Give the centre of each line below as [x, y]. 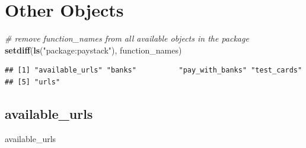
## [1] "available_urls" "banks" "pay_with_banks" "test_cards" [154, 70]
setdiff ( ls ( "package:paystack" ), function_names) [93, 50]
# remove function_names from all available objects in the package [127, 38]
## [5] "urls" [33, 82]
